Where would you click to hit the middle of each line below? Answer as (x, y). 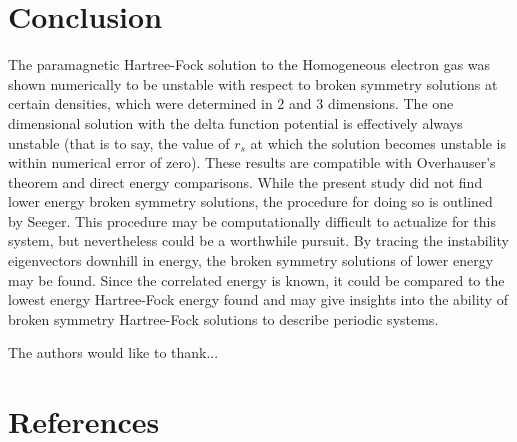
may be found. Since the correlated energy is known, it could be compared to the (256, 279)
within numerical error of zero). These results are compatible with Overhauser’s (252, 162)
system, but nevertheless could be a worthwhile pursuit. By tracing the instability (258, 240)
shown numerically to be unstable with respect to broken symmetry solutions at (253, 83)
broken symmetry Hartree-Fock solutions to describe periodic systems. (223, 318)
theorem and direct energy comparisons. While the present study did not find (245, 181)
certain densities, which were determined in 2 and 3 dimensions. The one (231, 103)
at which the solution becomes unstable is (378, 142)
